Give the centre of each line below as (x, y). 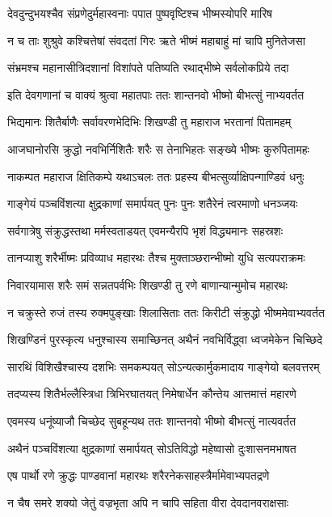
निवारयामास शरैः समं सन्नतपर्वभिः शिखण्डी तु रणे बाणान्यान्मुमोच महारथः (147, 284)
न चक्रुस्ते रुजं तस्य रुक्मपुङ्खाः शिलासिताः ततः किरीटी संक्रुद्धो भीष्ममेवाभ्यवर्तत (166, 312)
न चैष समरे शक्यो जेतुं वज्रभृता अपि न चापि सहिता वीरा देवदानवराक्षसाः (148, 502)
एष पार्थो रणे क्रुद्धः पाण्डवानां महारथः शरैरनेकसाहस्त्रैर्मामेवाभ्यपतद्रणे (139, 475)
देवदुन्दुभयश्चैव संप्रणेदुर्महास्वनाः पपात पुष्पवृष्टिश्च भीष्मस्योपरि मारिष (140, 13)
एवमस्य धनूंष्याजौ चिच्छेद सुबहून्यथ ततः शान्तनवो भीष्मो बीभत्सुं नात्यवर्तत (152, 420)
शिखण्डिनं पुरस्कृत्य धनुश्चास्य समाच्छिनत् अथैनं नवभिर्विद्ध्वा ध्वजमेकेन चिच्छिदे (165, 339)
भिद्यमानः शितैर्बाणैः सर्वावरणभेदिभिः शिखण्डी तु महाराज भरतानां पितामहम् (149, 122)
